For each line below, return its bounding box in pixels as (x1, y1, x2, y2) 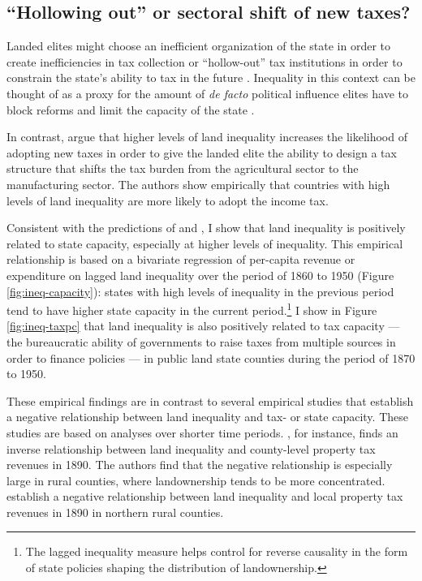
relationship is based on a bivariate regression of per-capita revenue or (6, 251, 355, 268)
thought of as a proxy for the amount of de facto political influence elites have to (6, 84, 408, 101)
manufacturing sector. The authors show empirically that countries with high (6, 175, 390, 192)
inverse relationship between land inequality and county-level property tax (6, 440, 376, 457)
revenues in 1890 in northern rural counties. (6, 503, 224, 520)
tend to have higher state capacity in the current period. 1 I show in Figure (6, 299, 377, 318)
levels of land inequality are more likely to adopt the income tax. (6, 192, 329, 209)
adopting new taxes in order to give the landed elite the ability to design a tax (6, 144, 397, 161)
